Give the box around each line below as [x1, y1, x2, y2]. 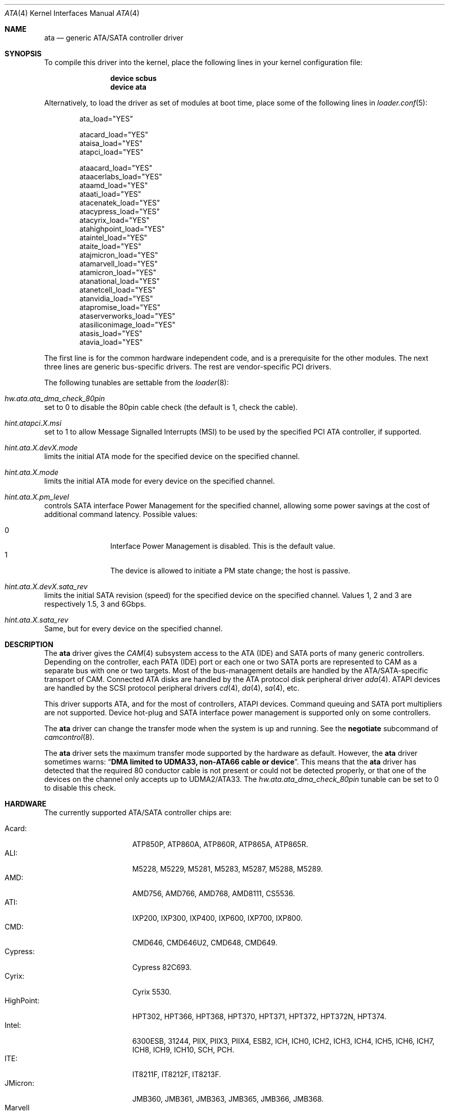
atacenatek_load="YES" [79, 198, 160, 207]
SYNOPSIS [5, 49, 42, 58]
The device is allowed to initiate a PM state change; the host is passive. [110, 566, 351, 575]
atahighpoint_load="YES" [79, 224, 165, 233]
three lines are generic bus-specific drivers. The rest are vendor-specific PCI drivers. [44, 362, 331, 371]
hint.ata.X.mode [5, 468, 59, 477]
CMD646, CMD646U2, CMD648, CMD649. [132, 938, 277, 947]
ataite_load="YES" [79, 242, 141, 251]
